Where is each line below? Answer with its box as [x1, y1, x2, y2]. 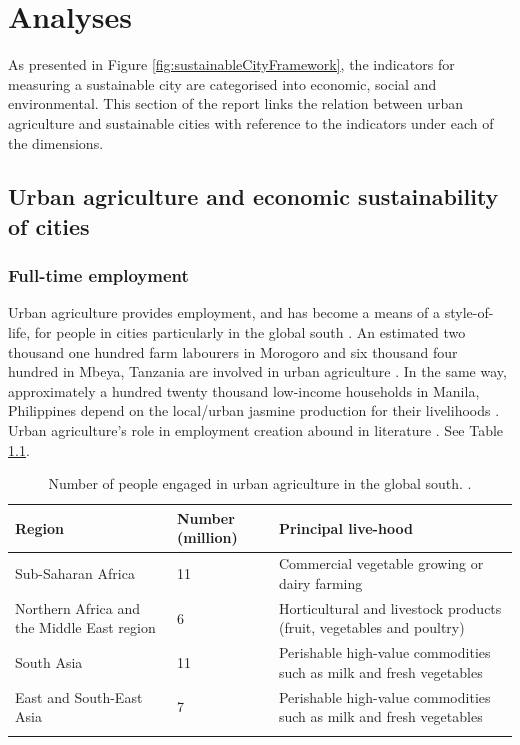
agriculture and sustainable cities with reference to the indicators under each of [8, 112, 494, 133]
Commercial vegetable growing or [278, 553, 484, 574]
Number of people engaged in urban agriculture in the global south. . [48, 473, 472, 494]
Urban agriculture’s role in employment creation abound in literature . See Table [8, 420, 504, 441]
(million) [176, 527, 238, 548]
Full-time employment [8, 263, 189, 288]
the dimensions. [8, 132, 104, 153]
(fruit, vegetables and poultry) [278, 617, 465, 638]
